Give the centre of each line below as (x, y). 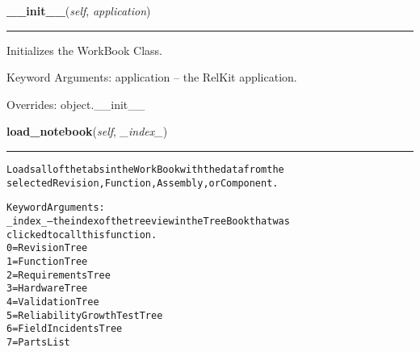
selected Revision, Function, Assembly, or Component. (143, 183)
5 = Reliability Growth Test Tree (85, 315)
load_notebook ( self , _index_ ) (87, 131)
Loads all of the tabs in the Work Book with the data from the (145, 169)
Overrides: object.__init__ (76, 104)
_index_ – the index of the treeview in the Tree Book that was (148, 221)
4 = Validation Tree (53, 302)
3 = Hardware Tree (47, 289)
